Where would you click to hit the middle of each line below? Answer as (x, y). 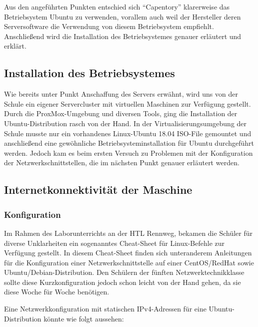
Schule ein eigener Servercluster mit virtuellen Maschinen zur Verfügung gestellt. (127, 103)
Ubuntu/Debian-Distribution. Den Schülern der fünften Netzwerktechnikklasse (124, 272)
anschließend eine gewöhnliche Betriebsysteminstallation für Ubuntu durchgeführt (129, 143)
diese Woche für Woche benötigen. (57, 292)
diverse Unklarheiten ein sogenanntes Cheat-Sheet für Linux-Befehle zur (114, 243)
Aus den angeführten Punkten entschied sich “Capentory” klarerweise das (117, 7)
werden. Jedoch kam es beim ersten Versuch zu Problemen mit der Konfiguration (128, 152)
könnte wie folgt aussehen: (84, 318)
